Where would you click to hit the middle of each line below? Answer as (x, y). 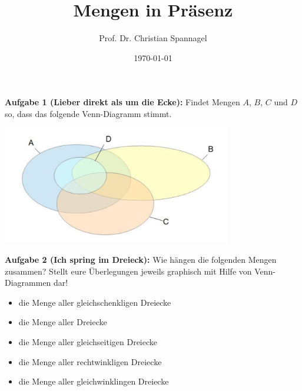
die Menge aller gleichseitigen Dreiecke (88, 342)
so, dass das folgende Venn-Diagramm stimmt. (88, 113)
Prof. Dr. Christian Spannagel (153, 38)
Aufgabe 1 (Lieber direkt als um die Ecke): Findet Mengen (122, 102)
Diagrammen (28, 283)
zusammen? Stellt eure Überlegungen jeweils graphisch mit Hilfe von (128, 271)
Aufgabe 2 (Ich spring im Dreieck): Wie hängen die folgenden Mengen (141, 260)
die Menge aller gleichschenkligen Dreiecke (95, 302)
